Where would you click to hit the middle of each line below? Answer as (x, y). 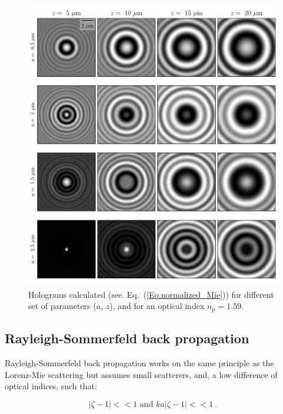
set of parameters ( (62, 306)
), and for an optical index (157, 306)
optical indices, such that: (51, 386)
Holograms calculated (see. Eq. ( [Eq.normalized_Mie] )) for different (151, 294)
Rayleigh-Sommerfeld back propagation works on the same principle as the (139, 362)
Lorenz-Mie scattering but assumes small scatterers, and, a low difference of (141, 374)
